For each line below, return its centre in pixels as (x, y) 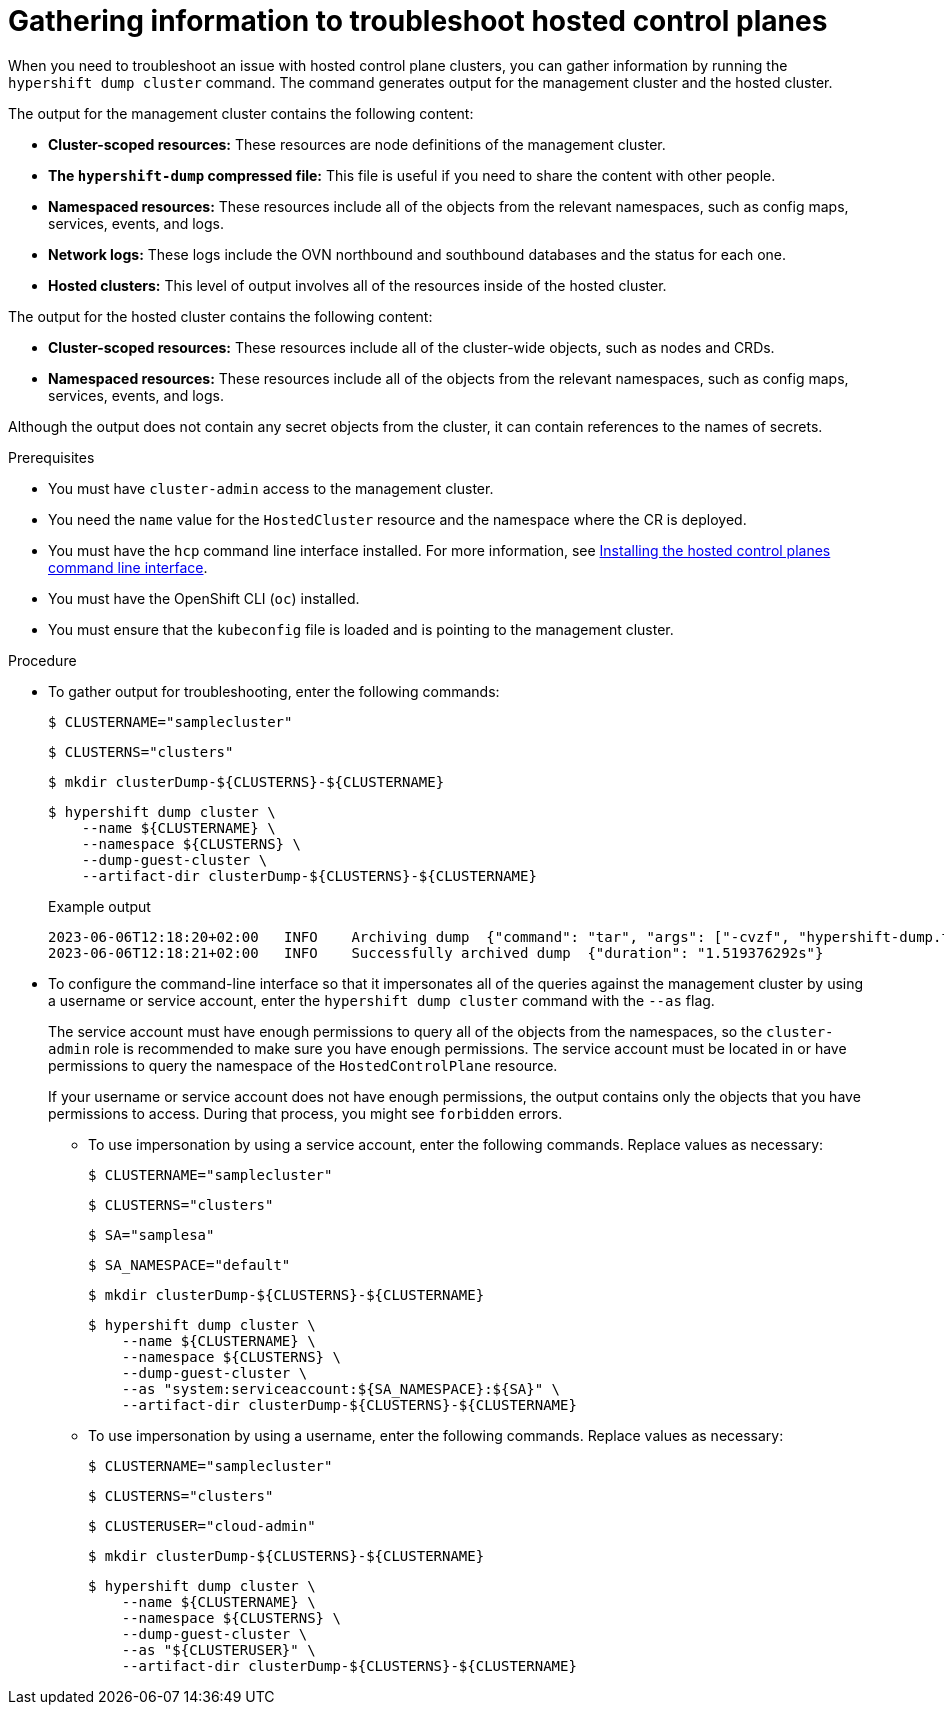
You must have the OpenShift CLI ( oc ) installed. (204, 598)
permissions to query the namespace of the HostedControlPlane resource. (303, 1065)
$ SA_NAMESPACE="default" (189, 1264)
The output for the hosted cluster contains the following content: (220, 316)
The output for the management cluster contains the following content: (241, 113)
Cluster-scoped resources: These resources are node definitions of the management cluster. (357, 144)
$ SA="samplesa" (151, 1234)
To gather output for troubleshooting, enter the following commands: (274, 691)
